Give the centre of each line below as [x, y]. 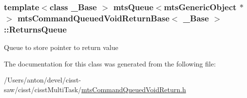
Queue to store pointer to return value [61, 47]
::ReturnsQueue [35, 29]
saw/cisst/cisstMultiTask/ [43, 89]
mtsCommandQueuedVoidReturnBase [93, 18]
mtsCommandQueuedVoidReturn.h [134, 89]
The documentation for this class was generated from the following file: [110, 63]
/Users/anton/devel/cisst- [43, 80]
